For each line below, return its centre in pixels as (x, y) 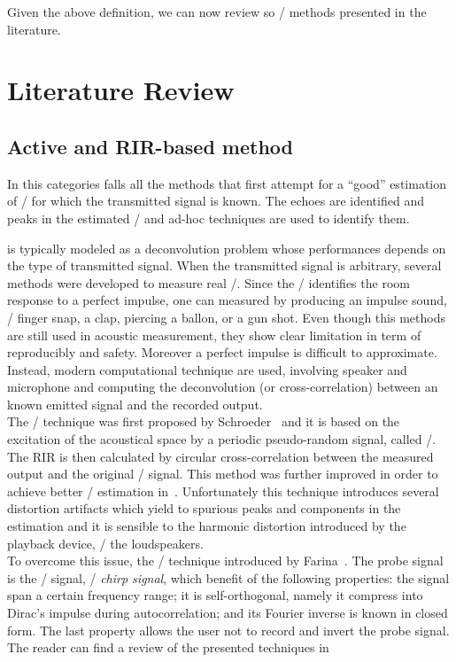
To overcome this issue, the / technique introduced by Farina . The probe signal (225, 561)
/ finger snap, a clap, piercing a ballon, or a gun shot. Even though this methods (226, 317)
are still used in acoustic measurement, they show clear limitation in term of (214, 335)
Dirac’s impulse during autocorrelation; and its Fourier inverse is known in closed (228, 613)
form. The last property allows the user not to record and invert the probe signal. (228, 630)
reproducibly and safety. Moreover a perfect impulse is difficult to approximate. (222, 352)
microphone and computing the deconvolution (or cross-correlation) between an (223, 387)
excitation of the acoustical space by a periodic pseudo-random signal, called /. (222, 439)
